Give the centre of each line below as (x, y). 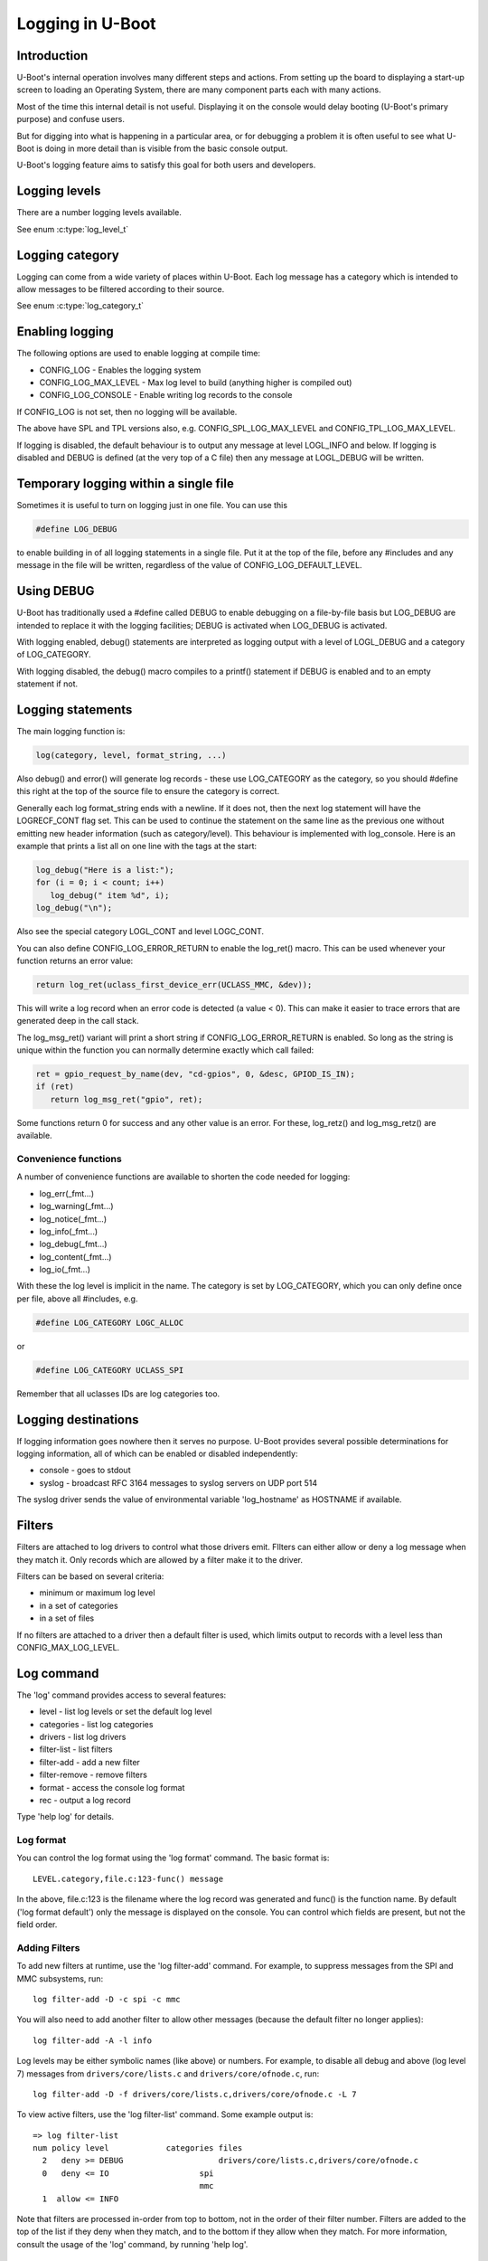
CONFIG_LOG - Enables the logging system (120, 370)
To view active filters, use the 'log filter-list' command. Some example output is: (165, 2114)
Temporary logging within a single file (125, 483)
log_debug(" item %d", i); (110, 895)
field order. (37, 1925)
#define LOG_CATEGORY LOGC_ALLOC (110, 1322)
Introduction (52, 56)
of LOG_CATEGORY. (54, 655)
